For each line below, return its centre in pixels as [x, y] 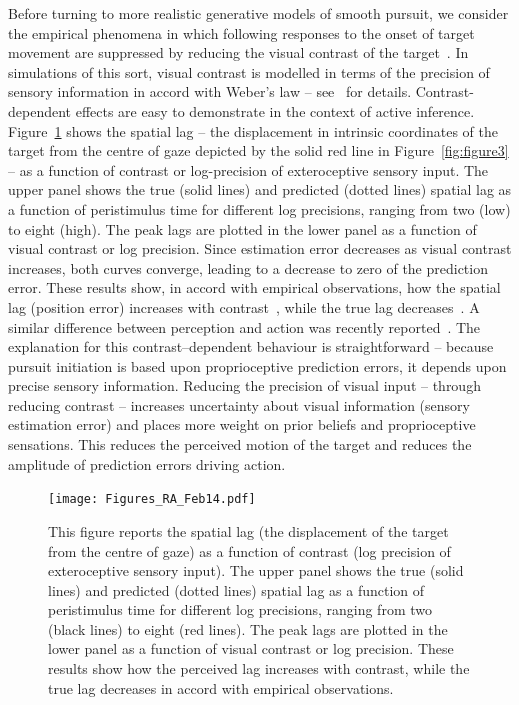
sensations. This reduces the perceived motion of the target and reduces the [240, 444]
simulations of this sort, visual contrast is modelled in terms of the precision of [249, 71]
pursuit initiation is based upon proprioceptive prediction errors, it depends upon [257, 365]
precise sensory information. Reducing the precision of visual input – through [244, 385]
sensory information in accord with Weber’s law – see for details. [210, 91]
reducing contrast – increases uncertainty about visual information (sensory [239, 404]
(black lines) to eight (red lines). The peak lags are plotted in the [248, 628]
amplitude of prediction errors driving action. [147, 463]
